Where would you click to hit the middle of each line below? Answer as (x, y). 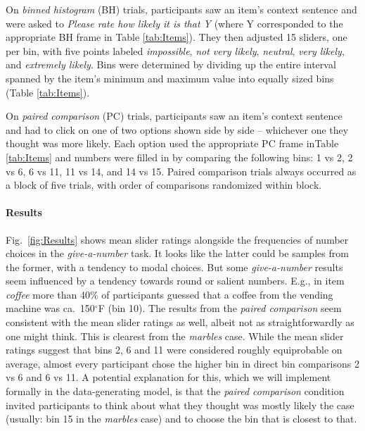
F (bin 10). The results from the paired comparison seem (220, 308)
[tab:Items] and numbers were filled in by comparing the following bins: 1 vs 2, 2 (179, 157)
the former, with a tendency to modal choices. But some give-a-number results (174, 267)
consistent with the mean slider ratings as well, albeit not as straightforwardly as (180, 322)
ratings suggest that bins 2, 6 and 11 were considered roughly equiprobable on (174, 350)
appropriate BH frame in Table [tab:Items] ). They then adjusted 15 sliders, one (177, 37)
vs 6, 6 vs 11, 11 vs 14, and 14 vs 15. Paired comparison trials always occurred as (181, 171)
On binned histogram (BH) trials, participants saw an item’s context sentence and (181, 9)
